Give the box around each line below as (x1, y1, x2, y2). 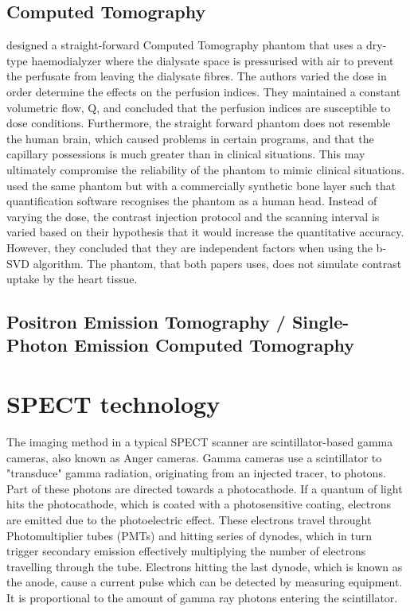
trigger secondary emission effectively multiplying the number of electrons (6, 543, 366, 559)
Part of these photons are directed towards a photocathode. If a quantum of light (6, 480, 403, 496)
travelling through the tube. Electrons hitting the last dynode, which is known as (6, 558, 403, 574)
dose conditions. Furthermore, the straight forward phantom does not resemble (6, 115, 391, 131)
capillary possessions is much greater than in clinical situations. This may (6, 146, 365, 162)
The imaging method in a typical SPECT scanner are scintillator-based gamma (6, 434, 393, 449)
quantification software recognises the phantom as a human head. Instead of (6, 193, 377, 209)
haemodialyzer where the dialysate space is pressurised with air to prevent (31, 52, 394, 68)
